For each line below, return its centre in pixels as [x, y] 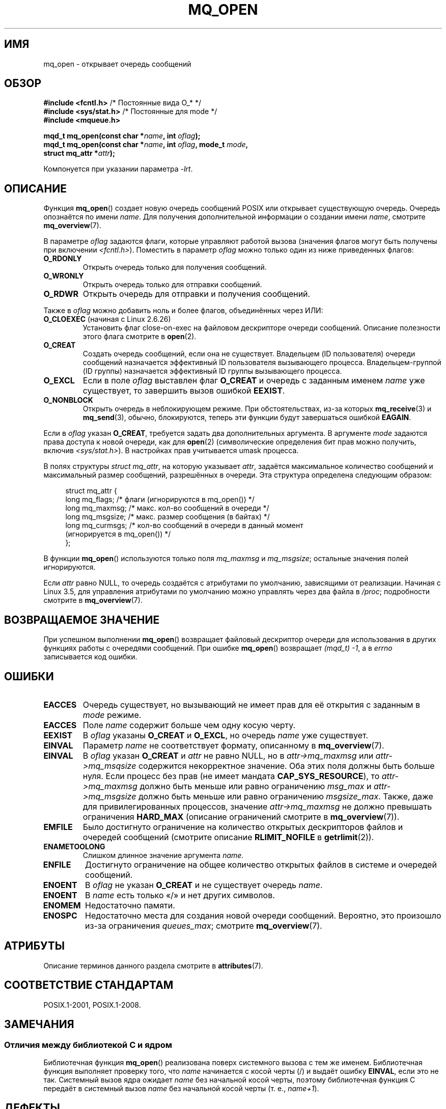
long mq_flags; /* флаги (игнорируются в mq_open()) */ [160, 500]
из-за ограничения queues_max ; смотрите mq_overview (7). [204, 925]
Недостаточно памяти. [130, 905]
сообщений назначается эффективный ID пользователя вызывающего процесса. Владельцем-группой [262, 363]
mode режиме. [112, 715]
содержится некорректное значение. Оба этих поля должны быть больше [286, 766]
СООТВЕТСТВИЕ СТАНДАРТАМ [89, 985]
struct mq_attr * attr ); [79, 153]
